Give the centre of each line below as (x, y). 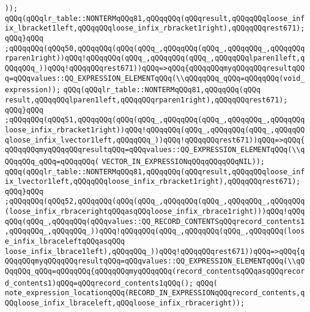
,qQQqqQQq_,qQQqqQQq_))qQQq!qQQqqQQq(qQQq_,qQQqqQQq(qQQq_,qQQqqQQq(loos (155, 231)
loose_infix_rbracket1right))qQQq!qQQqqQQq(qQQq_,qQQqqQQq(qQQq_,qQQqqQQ (155, 130)
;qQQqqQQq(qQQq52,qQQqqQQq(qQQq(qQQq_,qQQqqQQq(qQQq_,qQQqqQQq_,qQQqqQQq (155, 202)
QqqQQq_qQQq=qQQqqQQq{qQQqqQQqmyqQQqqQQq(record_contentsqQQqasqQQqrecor (155, 272)
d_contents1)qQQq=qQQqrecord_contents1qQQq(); (99, 283)
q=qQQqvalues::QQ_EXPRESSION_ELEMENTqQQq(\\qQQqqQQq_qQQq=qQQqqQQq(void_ (155, 78)
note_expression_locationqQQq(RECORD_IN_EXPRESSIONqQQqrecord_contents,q (155, 293)
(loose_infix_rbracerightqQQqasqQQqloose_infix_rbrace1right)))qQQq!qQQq (155, 212)
